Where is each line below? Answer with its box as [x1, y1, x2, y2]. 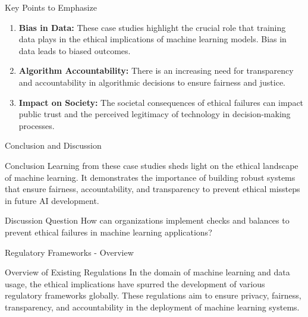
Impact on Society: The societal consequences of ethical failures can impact [18, 96, 304, 108]
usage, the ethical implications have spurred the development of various [5, 277, 265, 290]
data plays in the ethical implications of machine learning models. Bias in [18, 33, 287, 45]
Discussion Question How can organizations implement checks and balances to [5, 214, 290, 227]
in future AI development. [5, 194, 99, 206]
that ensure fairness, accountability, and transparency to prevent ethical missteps [5, 183, 300, 195]
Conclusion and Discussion [5, 139, 102, 152]
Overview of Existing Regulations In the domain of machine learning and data [5, 266, 290, 278]
